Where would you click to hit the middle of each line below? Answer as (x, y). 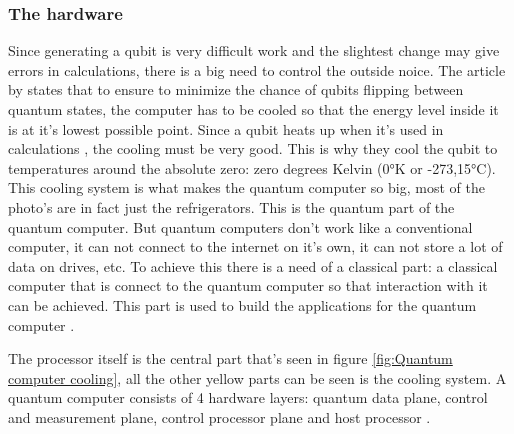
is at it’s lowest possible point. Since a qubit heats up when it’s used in (226, 128)
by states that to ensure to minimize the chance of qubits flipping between (236, 89)
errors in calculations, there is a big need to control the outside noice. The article (257, 69)
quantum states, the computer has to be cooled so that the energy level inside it (253, 109)
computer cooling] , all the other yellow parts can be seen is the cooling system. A (257, 377)
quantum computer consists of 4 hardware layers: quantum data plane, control (248, 397)
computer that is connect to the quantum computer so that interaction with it (248, 285)
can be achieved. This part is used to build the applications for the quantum (242, 304)
